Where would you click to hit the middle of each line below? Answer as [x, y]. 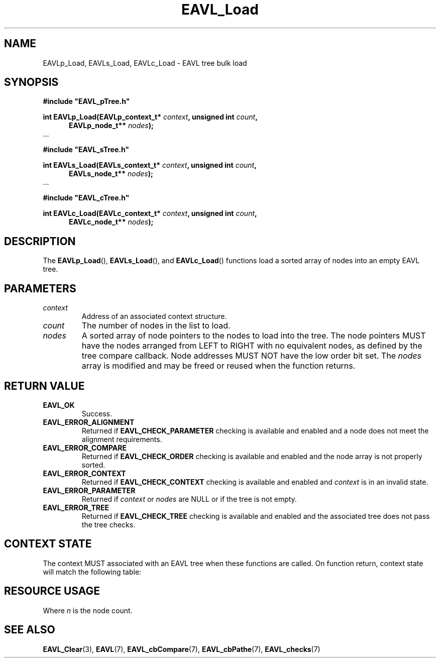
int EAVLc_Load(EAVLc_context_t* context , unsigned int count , [150, 213]
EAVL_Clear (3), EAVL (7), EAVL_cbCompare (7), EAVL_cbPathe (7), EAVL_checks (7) [182, 649]
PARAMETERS [40, 288]
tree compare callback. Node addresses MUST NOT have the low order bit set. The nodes [251, 356]
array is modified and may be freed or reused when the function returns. [218, 366]
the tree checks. [108, 524]
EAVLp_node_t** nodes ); [111, 126]
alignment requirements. [122, 439]
